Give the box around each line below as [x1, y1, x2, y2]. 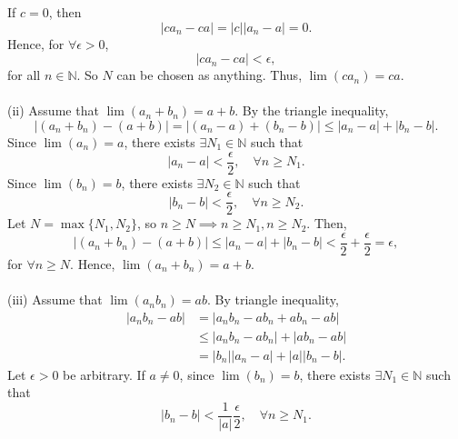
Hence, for [7, 34, 65, 53]
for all [7, 65, 41, 85]
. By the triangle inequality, [234, 101, 389, 120]
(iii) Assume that [7, 290, 103, 309]
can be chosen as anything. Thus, [116, 65, 303, 85]
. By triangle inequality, [206, 290, 339, 309]
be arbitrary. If [63, 364, 145, 384]
